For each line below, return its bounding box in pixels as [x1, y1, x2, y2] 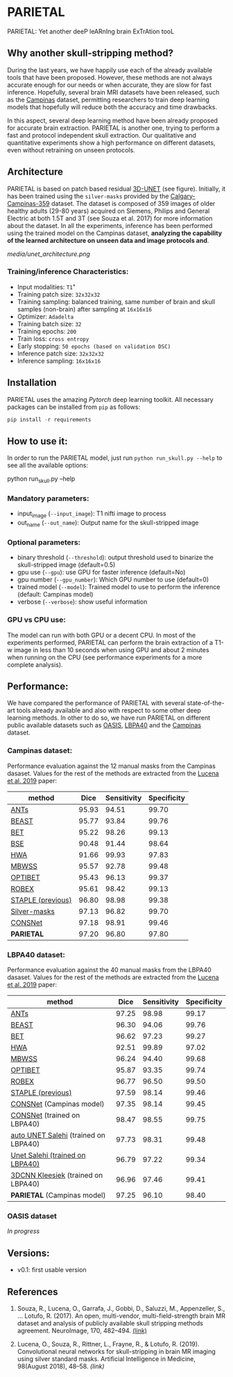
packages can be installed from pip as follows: [7, 403, 141, 411]
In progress [7, 1227, 40, 1235]
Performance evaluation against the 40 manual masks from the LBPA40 [7, 966, 212, 974]
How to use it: [7, 435, 68, 447]
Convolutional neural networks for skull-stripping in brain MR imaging [17, 1347, 216, 1355]
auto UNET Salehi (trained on [10, 1131, 105, 1141]
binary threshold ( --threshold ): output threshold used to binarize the [17, 554, 214, 562]
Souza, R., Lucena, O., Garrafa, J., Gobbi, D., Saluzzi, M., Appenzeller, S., [17, 1304, 225, 1312]
